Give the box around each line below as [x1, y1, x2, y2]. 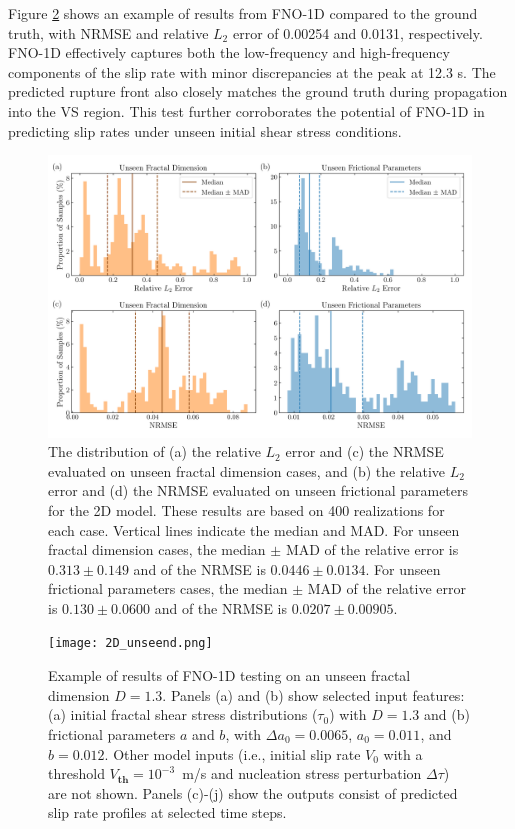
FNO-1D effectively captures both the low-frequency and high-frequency [8, 42, 450, 63]
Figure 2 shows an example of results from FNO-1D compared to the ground [8, 3, 478, 23]
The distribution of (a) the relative [48, 441, 261, 462]
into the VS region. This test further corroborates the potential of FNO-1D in [8, 100, 485, 121]
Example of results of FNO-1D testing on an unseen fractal [48, 665, 411, 686]
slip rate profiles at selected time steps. [48, 802, 287, 823]
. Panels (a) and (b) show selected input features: [162, 684, 465, 705]
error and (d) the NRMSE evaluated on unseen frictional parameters [48, 480, 469, 501]
